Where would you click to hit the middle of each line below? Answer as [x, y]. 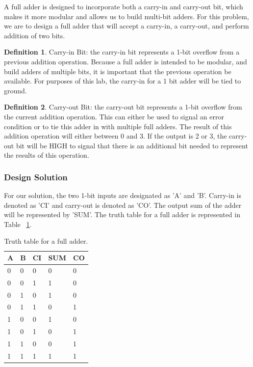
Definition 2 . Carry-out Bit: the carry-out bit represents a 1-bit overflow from [123, 107]
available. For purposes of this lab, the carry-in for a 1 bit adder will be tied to [123, 81]
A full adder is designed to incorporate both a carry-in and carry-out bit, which [124, 6]
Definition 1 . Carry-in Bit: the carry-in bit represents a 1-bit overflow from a [122, 52]
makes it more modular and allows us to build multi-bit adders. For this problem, [126, 16]
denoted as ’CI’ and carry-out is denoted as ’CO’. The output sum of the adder [123, 205]
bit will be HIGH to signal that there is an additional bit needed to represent [132, 145]
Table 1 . [18, 224]
